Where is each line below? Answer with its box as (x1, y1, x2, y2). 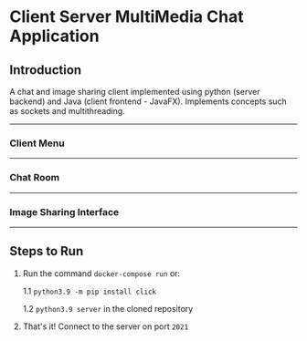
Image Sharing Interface (9, 205, 120, 218)
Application (9, 26, 100, 46)
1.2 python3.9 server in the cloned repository (22, 303, 194, 314)
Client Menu (9, 137, 66, 150)
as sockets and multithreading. (9, 106, 125, 116)
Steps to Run (9, 243, 84, 259)
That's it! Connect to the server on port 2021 (22, 321, 189, 332)
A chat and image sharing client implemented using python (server (9, 87, 260, 97)
